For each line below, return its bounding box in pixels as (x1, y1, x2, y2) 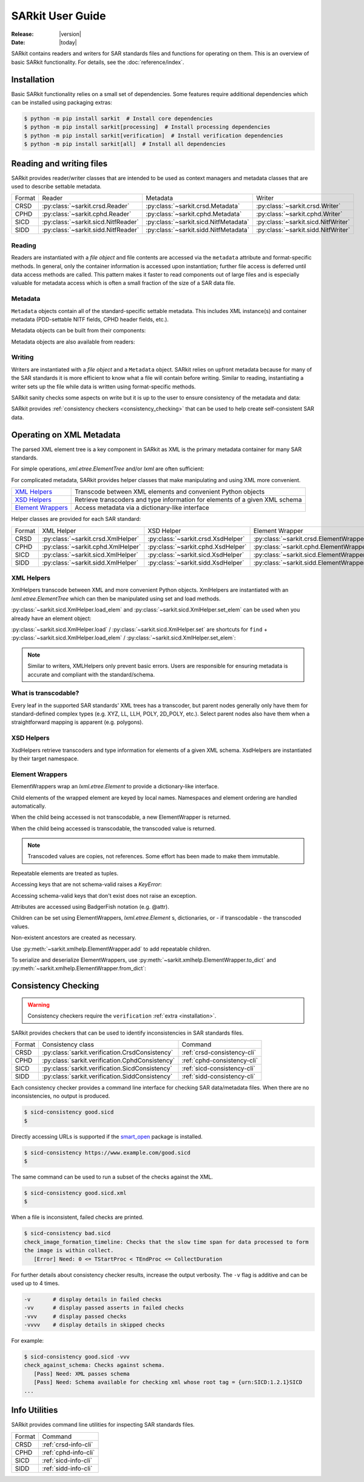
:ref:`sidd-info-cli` (42, 1464, 93, 1472)
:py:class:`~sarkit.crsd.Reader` (42, 202, 130, 210)
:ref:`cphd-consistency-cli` (181, 1056, 258, 1064)
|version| (59, 30, 81, 38)
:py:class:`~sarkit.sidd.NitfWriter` (255, 226, 351, 234)
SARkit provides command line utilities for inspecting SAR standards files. (11, 1421, 195, 1429)
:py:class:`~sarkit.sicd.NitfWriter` (255, 218, 350, 226)
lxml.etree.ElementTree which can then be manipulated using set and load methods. (11, 595, 221, 602)
